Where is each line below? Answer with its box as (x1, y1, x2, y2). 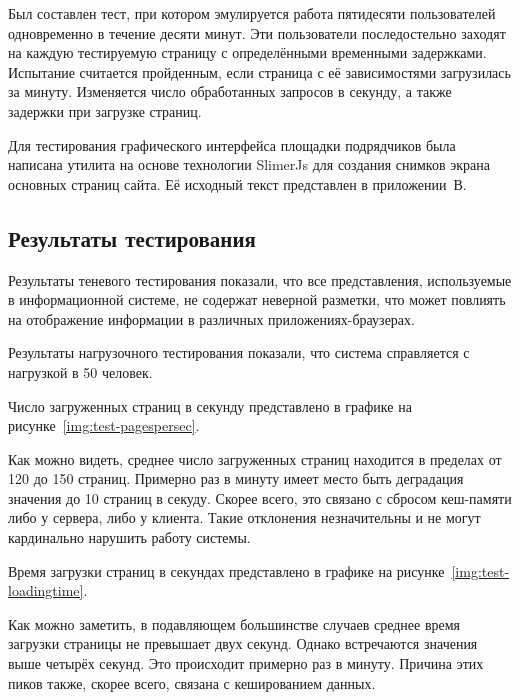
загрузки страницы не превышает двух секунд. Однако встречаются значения (8, 633, 478, 654)
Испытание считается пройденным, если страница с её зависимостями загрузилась (8, 61, 511, 82)
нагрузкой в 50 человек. (8, 361, 153, 382)
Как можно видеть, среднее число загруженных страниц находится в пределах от (8, 448, 502, 469)
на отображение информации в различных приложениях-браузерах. (8, 308, 415, 329)
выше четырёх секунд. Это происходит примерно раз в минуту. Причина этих (8, 653, 484, 674)
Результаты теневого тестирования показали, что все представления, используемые (8, 269, 512, 290)
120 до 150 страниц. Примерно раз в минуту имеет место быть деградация (8, 468, 464, 489)
